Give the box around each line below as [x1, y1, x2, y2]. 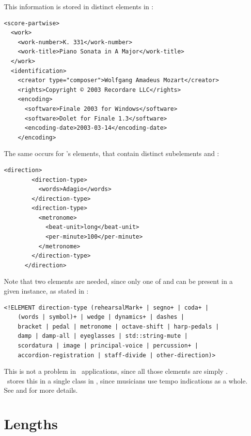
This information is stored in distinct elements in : [4, 1, 154, 11]
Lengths [4, 414, 58, 434]
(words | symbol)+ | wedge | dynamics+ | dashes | [17, 314, 185, 321]
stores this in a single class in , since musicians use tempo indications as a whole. [7, 375, 248, 385]
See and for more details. [4, 385, 78, 395]
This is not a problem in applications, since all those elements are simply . [4, 366, 228, 376]
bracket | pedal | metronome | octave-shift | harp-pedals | [17, 323, 219, 330]
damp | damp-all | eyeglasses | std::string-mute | [17, 332, 188, 340]
